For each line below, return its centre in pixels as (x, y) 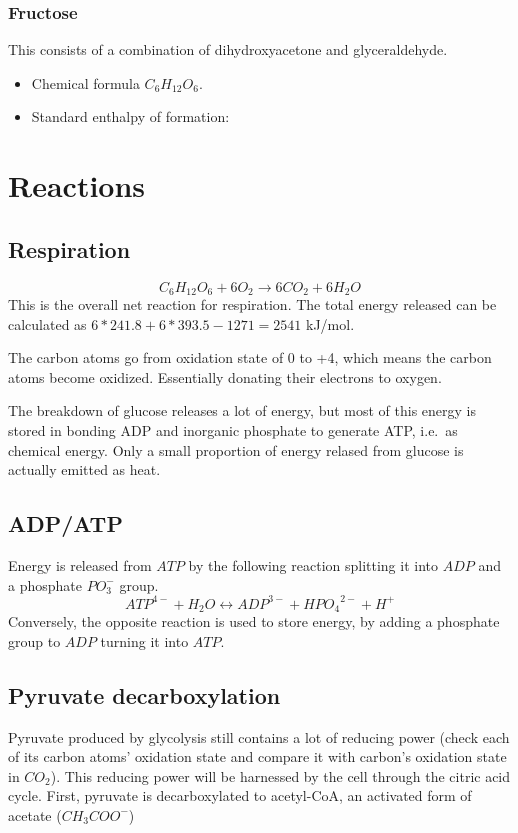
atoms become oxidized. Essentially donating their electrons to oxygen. (225, 376)
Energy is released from (80, 564)
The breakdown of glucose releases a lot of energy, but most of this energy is (242, 410)
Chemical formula (85, 82)
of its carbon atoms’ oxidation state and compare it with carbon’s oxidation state (257, 756)
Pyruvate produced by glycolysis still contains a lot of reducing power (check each (259, 736)
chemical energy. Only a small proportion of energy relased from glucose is (236, 449)
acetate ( (35, 814)
